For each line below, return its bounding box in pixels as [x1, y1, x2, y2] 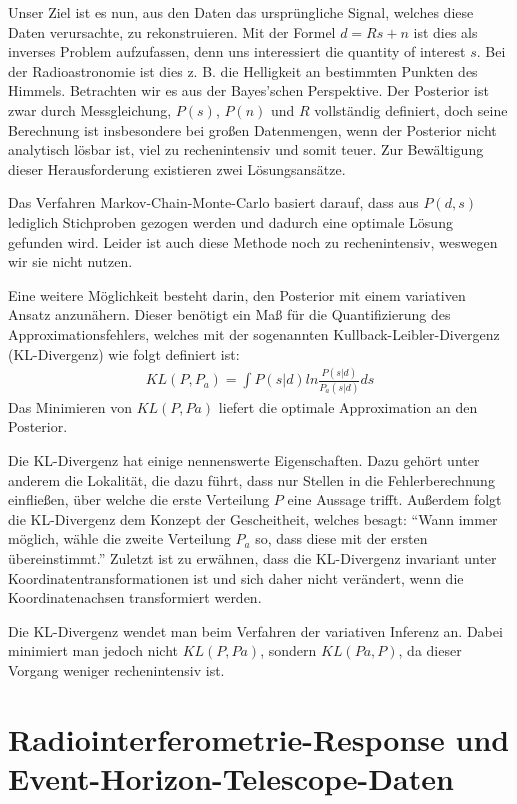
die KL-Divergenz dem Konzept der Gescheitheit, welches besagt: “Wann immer [8, 508, 498, 529]
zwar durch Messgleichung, [8, 99, 172, 120]
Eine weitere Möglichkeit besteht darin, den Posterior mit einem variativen [8, 284, 466, 305]
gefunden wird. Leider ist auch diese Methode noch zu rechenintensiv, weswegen [8, 231, 498, 252]
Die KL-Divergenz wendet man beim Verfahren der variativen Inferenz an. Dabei [8, 620, 503, 641]
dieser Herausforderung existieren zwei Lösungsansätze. [8, 158, 346, 179]
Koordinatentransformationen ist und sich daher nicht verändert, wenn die [8, 567, 464, 588]
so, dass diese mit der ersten [255, 528, 428, 549]
